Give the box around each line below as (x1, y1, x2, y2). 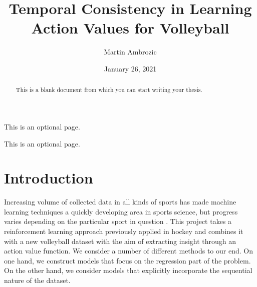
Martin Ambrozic (104, 46, 157, 57)
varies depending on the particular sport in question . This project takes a (4, 216, 232, 226)
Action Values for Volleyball (31, 17, 229, 38)
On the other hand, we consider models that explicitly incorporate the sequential (4, 265, 252, 275)
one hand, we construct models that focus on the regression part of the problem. (4, 255, 251, 265)
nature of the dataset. (4, 275, 71, 285)
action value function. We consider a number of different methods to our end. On (4, 245, 253, 256)
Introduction (4, 167, 93, 188)
